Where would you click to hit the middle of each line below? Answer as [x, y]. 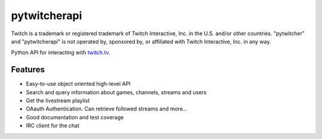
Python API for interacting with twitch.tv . [61, 52]
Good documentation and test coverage [75, 117]
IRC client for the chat [53, 126]
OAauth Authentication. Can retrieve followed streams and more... [107, 109]
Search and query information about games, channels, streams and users [116, 92]
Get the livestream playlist [58, 101]
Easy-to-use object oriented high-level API [78, 84]
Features [28, 69]
